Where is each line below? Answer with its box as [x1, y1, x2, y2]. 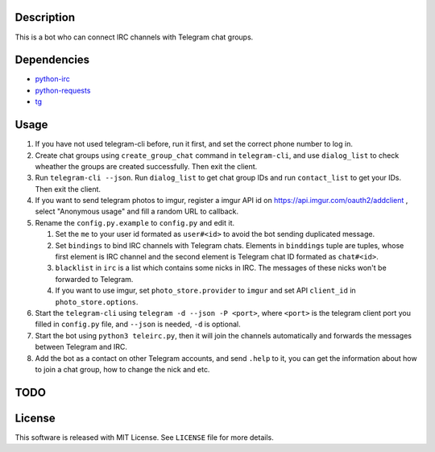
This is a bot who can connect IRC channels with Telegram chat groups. [14, 32, 254, 42]
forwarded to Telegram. [55, 274, 134, 284]
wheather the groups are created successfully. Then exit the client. [35, 161, 258, 171]
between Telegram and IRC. [35, 342, 128, 352]
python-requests [35, 85, 91, 95]
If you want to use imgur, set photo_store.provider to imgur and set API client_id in [55, 286, 356, 296]
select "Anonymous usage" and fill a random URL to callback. [35, 206, 239, 217]
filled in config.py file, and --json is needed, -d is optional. [35, 319, 241, 330]
